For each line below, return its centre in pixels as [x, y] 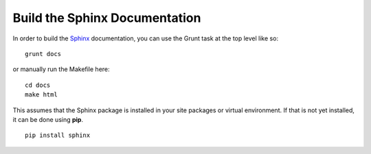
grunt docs [43, 54]
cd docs [38, 85]
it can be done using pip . [48, 119]
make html [41, 95]
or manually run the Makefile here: [61, 69]
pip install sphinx [58, 136]
